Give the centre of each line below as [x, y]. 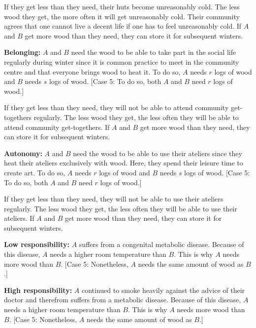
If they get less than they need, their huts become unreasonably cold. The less [122, 6]
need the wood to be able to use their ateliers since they [158, 153]
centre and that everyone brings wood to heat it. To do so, [92, 71]
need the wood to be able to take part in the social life [154, 52]
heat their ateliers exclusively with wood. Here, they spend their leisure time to [124, 163]
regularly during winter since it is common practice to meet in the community [122, 61]
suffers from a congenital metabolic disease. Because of [161, 244]
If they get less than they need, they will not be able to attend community [116, 107]
